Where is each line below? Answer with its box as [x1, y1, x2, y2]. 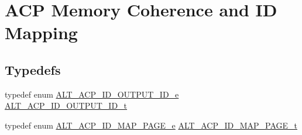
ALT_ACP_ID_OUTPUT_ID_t [5, 99, 128, 112]
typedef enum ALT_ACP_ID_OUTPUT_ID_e [5, 88, 179, 100]
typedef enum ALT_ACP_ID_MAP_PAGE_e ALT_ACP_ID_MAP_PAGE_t [5, 119, 297, 131]
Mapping [5, 20, 78, 44]
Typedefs [5, 60, 61, 78]
